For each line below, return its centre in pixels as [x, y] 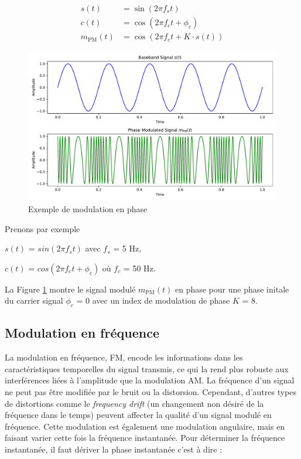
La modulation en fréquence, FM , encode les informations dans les [124, 357]
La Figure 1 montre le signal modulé [70, 289]
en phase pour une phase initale [232, 289]
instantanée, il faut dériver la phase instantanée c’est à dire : [114, 449]
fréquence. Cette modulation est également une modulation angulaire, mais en [145, 426]
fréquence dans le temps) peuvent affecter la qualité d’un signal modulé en [138, 415]
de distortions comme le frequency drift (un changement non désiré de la [134, 403]
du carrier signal [34, 300]
